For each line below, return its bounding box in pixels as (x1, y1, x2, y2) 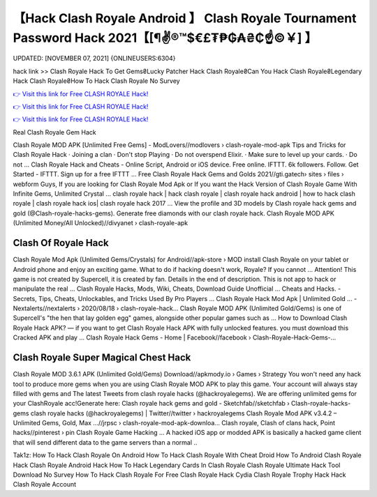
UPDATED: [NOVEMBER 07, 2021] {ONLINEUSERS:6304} (13, 54, 176, 63)
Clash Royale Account (13, 480, 77, 489)
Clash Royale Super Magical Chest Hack (13, 352, 191, 364)
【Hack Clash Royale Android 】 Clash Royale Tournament (13, 10, 357, 26)
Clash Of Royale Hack (13, 237, 109, 249)
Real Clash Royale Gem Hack (13, 128, 97, 136)
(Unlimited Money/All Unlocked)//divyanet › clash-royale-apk (13, 219, 188, 227)
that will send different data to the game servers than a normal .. (13, 438, 198, 446)
